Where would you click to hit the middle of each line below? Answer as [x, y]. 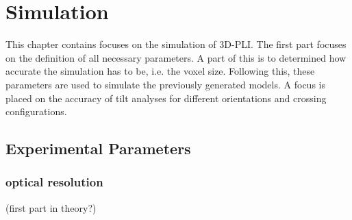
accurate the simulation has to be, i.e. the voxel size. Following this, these [160, 71]
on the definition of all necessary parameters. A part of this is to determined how [176, 57]
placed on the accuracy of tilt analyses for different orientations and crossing [166, 98]
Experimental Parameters [98, 148]
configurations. [36, 111]
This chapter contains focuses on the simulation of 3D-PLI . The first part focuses [176, 44]
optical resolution [54, 182]
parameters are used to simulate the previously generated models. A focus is [165, 84]
